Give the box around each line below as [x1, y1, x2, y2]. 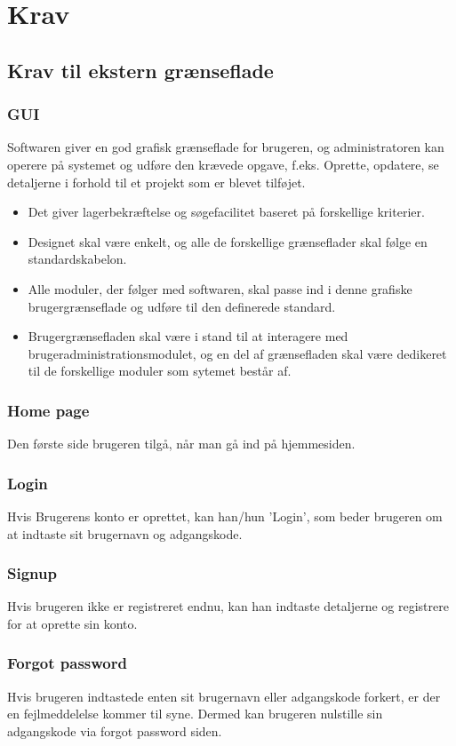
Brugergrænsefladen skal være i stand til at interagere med [28, 327, 348, 345]
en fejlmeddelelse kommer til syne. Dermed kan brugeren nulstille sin [7, 704, 383, 723]
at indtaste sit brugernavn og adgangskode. [7, 524, 243, 543]
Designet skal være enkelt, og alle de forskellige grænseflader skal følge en [28, 232, 428, 250]
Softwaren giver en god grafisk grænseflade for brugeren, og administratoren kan [7, 138, 444, 156]
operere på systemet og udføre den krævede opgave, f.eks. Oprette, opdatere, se [7, 155, 439, 173]
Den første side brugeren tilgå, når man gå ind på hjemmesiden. [7, 434, 356, 453]
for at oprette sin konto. [7, 614, 138, 632]
